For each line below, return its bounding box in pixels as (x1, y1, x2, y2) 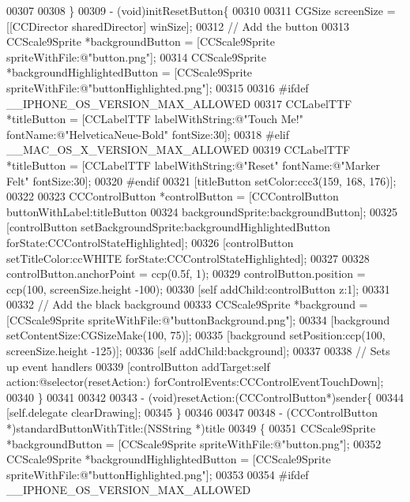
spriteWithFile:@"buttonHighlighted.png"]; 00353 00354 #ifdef (6, 466, 309, 482)
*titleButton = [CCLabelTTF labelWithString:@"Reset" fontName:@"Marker (6, 156, 380, 173)
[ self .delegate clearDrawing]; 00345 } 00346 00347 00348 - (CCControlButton (6, 404, 378, 421)
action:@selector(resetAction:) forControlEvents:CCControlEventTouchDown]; (6, 373, 384, 390)
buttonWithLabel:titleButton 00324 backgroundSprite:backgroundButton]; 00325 (6, 203, 398, 219)
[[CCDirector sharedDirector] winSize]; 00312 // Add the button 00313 (6, 17, 349, 34)
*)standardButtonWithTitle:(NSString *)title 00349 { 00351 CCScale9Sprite (6, 420, 376, 436)
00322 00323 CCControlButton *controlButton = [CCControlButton (6, 188, 339, 204)
